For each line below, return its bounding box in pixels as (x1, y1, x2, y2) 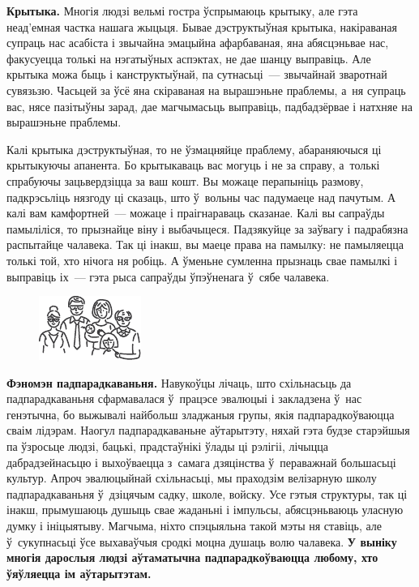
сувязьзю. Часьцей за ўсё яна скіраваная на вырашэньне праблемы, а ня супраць (6, 81, 406, 98)
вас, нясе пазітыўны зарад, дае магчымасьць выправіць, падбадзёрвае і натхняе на (6, 97, 413, 114)
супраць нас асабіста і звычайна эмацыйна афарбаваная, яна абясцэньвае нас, (6, 34, 389, 51)
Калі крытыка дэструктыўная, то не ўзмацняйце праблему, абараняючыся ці (6, 140, 382, 157)
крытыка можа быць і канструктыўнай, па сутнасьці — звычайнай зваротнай (6, 66, 387, 83)
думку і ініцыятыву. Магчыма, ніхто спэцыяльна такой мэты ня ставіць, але (6, 517, 382, 534)
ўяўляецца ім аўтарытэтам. (6, 564, 152, 581)
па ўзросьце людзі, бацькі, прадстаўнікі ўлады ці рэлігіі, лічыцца (6, 438, 328, 455)
